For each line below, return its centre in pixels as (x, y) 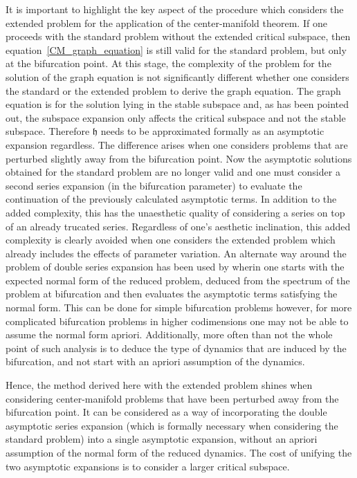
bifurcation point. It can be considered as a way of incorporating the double (166, 412)
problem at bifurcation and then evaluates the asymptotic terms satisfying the (172, 294)
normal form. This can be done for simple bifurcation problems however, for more (179, 307)
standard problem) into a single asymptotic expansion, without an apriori (162, 439)
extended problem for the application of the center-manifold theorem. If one (166, 22)
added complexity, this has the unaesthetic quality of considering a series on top (175, 212)
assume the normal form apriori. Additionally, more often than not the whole (169, 334)
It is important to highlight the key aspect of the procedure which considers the (175, 9)
